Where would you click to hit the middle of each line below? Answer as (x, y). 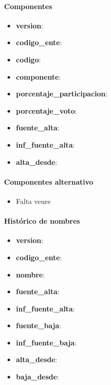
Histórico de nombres (42, 221)
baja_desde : (37, 377)
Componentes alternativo (49, 181)
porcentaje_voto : (46, 110)
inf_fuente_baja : (46, 342)
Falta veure (33, 201)
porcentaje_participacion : (62, 94)
